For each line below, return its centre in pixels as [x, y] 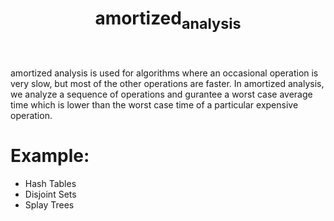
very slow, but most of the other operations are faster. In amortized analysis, [167, 83]
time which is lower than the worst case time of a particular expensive [154, 104]
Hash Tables [50, 183]
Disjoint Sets [50, 194]
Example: [50, 155]
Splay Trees [49, 204]
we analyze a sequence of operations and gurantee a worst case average [161, 94]
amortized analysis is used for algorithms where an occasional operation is [164, 73]
